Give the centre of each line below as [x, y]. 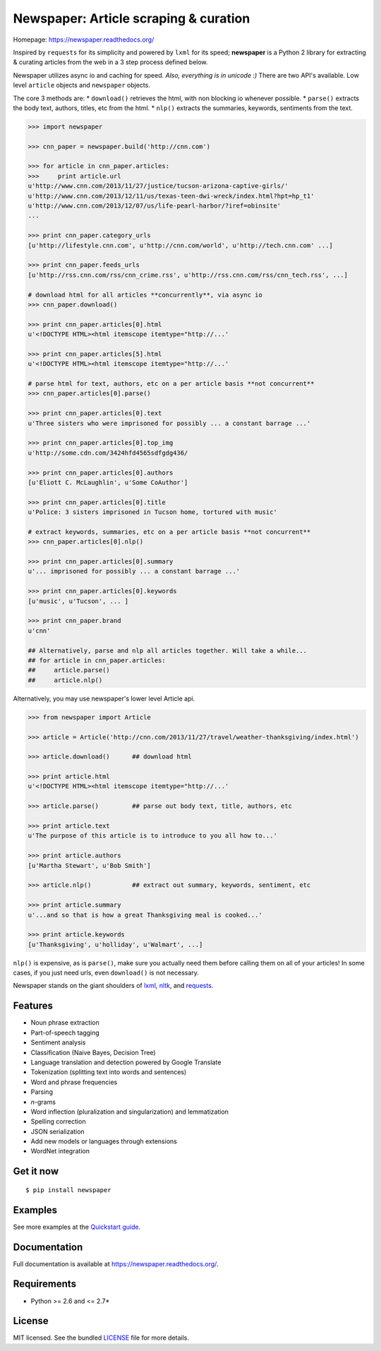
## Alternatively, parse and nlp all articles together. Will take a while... [167, 650]
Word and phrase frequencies [74, 1082]
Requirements [45, 1284]
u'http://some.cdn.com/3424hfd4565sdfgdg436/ [108, 453]
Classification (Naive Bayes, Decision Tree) [93, 1052]
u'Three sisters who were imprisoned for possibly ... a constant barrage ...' [169, 423]
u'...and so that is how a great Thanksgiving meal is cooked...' [145, 915]
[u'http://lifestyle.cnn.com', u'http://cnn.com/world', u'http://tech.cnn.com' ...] [180, 245]
